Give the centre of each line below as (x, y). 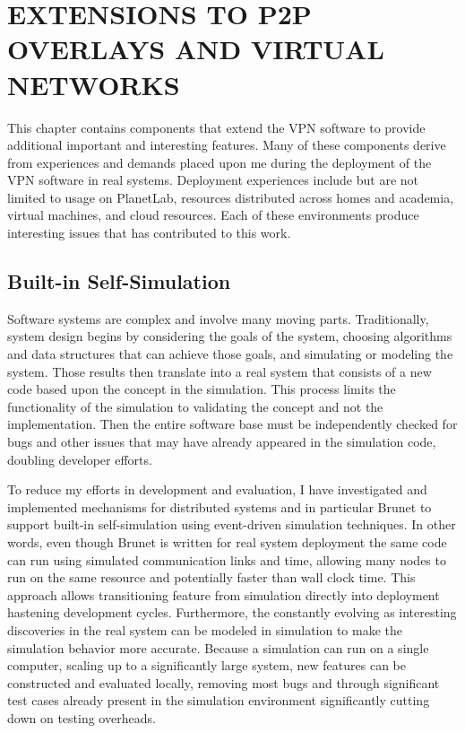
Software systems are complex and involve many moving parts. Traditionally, (218, 318)
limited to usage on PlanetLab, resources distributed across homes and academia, (231, 197)
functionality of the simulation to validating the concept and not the (195, 406)
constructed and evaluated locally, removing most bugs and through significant (224, 682)
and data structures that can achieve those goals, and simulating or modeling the (230, 354)
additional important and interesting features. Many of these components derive (227, 145)
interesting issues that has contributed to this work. (149, 233)
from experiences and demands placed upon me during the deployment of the (220, 162)
